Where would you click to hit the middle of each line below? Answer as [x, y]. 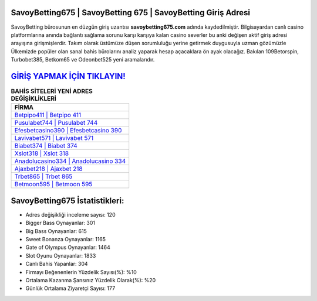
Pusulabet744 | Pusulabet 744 [56, 123]
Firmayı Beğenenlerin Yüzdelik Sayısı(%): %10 [81, 272]
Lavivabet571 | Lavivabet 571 [54, 138]
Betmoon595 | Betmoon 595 [53, 184]
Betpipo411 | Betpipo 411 [48, 115]
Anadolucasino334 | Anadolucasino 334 [70, 161]
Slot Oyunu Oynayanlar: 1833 [61, 255]
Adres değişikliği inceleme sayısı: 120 [70, 214]
